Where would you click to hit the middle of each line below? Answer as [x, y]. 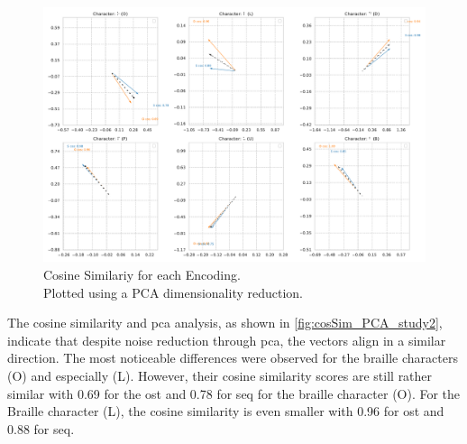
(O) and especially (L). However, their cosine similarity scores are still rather [220, 375]
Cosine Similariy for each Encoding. [142, 274]
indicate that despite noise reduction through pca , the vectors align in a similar [227, 340]
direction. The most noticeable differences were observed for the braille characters [233, 358]
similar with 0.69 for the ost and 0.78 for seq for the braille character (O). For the [234, 393]
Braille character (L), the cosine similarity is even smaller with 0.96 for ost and [226, 411]
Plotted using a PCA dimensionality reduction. [174, 292]
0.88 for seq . [41, 428]
